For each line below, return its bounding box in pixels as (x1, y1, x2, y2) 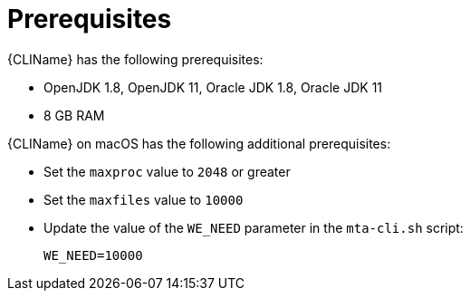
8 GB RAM (43, 107, 105, 123)
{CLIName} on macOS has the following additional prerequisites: (7, 135, 391, 151)
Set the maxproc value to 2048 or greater (43, 163, 291, 179)
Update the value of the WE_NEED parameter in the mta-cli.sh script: (43, 219, 464, 236)
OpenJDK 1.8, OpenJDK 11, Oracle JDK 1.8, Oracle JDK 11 (43, 79, 383, 95)
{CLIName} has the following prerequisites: (7, 51, 264, 67)
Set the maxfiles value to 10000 (43, 191, 244, 207)
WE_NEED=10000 (43, 247, 143, 263)
